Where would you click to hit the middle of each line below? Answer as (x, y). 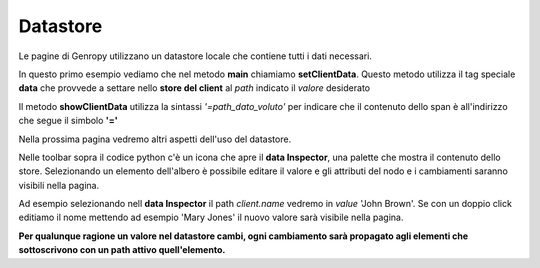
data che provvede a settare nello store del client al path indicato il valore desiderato (194, 88)
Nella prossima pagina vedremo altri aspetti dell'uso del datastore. (155, 139)
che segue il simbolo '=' (68, 121)
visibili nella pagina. (59, 185)
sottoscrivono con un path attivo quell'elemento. (122, 250)
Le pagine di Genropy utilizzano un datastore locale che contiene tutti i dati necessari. (195, 56)
